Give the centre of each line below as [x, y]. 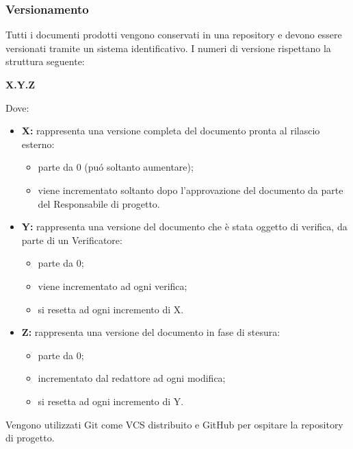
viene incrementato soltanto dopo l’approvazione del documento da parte [191, 190]
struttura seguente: [45, 61]
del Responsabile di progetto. [99, 203]
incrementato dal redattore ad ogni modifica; [132, 378]
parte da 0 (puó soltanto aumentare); [116, 167]
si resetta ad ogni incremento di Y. [111, 401]
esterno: [38, 144]
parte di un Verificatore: [72, 240]
